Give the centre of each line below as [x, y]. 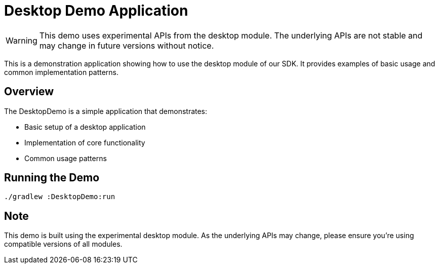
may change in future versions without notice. [127, 45]
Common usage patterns [66, 158]
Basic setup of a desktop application [85, 127]
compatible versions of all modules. [63, 244]
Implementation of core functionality [85, 142]
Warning [22, 40]
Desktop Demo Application [96, 11]
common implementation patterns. [62, 72]
